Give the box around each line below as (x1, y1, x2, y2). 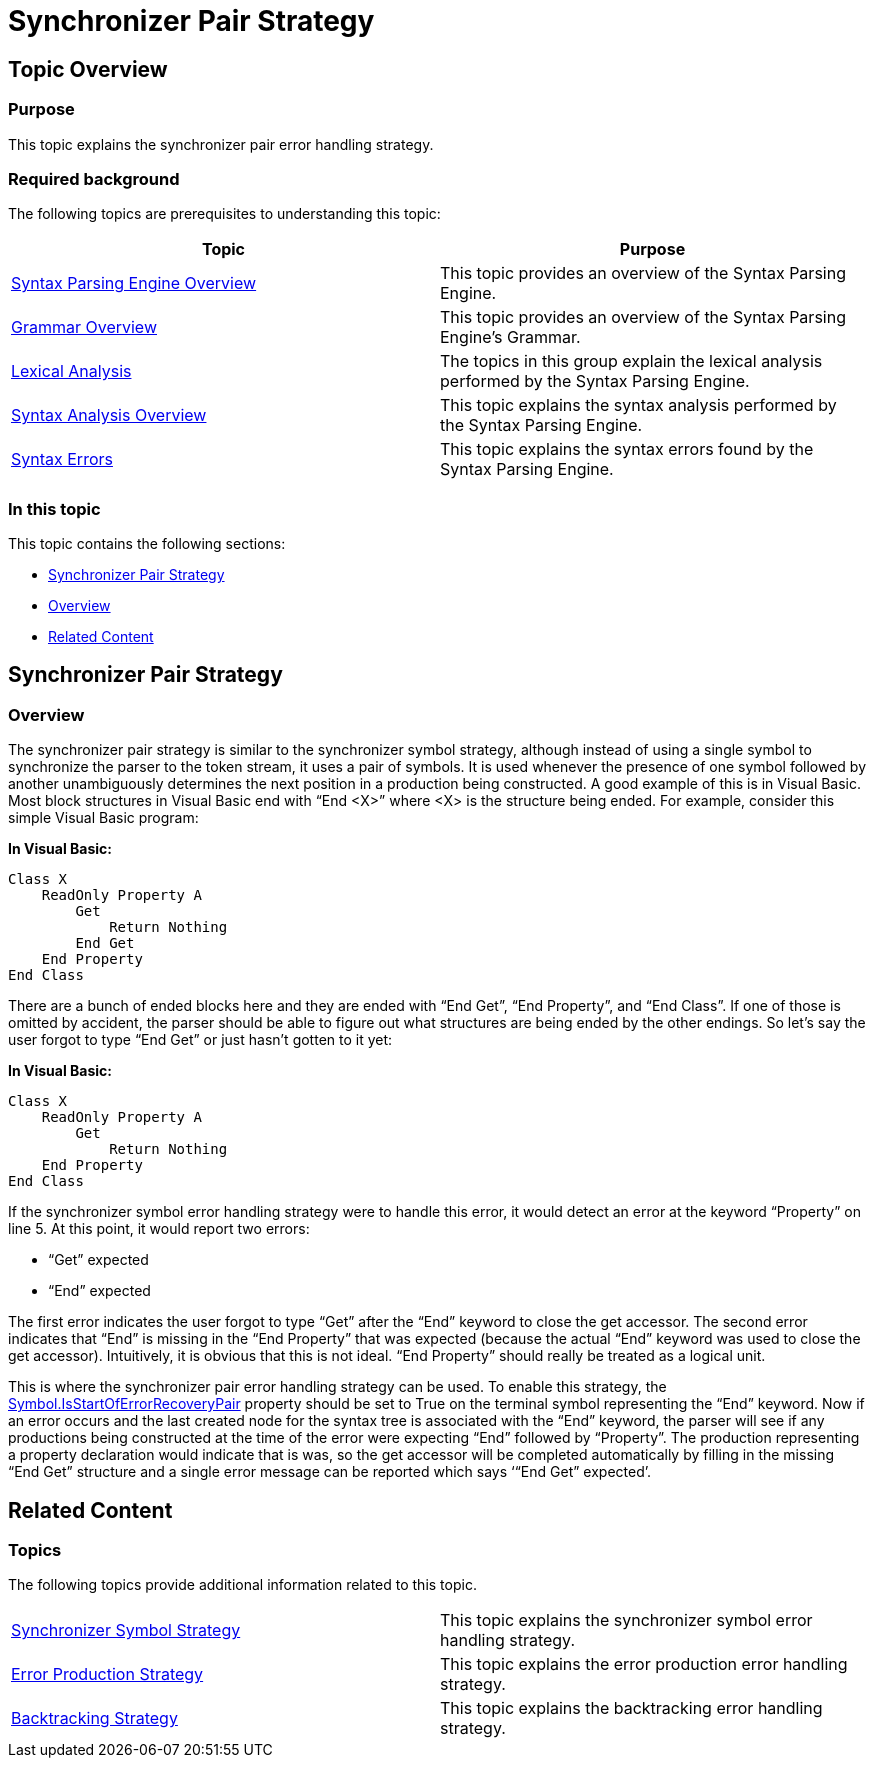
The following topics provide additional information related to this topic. (8, 1576, 477, 1594)
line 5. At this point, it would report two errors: (8, 1220, 310, 1238)
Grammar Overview (11, 317, 157, 338)
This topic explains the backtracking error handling (440, 1698, 823, 1719)
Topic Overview (8, 56, 168, 82)
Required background (8, 168, 180, 189)
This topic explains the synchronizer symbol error (440, 1610, 813, 1631)
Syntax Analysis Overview (11, 405, 207, 426)
